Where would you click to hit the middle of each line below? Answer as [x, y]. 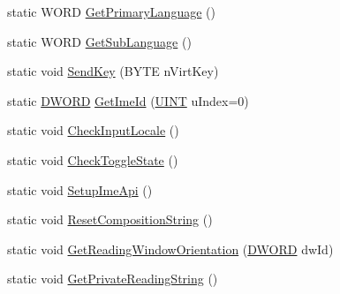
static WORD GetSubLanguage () [99, 41]
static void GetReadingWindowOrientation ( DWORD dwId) [170, 249]
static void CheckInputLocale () [93, 130]
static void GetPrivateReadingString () [113, 279]
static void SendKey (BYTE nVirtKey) [113, 71]
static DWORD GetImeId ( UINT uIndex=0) [128, 100]
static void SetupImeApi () [80, 189]
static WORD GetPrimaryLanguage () [111, 11]
